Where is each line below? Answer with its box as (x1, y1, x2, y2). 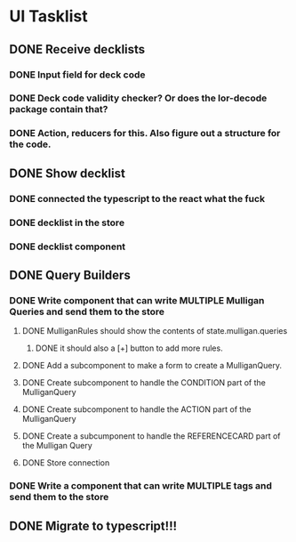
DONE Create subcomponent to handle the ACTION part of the (21, 404, 252, 415)
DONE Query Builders (9, 267, 131, 282)
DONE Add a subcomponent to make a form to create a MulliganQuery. (21, 360, 283, 371)
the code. (9, 138, 52, 150)
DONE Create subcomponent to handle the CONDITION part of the (21, 377, 267, 388)
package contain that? (9, 103, 108, 116)
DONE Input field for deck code (9, 69, 146, 81)
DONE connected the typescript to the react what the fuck (9, 192, 265, 205)
